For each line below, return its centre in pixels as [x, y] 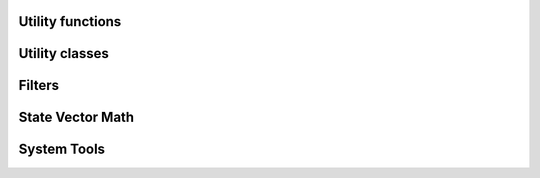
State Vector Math [76, 117]
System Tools [61, 149]
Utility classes [63, 53]
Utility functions [70, 21]
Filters [39, 85]
